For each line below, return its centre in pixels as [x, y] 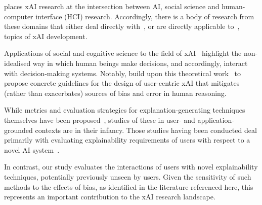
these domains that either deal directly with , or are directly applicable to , [122, 26]
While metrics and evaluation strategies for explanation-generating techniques [125, 110]
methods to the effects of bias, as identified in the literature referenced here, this [129, 186]
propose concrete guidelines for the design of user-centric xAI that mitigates [122, 83]
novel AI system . [32, 149]
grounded [18, 130]
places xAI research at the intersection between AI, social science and [112, 6]
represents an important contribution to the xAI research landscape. [110, 197]
